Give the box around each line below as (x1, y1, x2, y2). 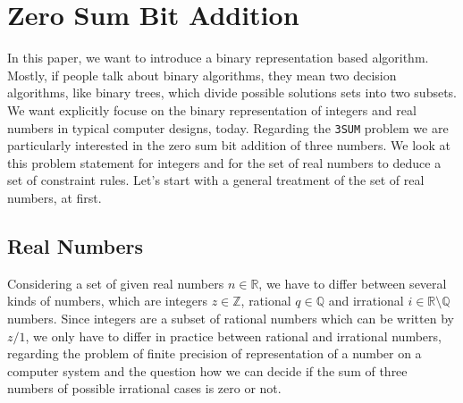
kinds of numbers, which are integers (7, 291, 207, 310)
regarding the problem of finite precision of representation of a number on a (7, 344, 422, 363)
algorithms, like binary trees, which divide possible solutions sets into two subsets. (7, 83, 458, 102)
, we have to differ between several (258, 273, 447, 292)
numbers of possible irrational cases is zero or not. (7, 379, 282, 398)
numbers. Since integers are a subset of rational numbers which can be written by (7, 308, 454, 327)
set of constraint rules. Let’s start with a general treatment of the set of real (7, 171, 425, 189)
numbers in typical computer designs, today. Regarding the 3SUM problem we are (7, 118, 449, 137)
